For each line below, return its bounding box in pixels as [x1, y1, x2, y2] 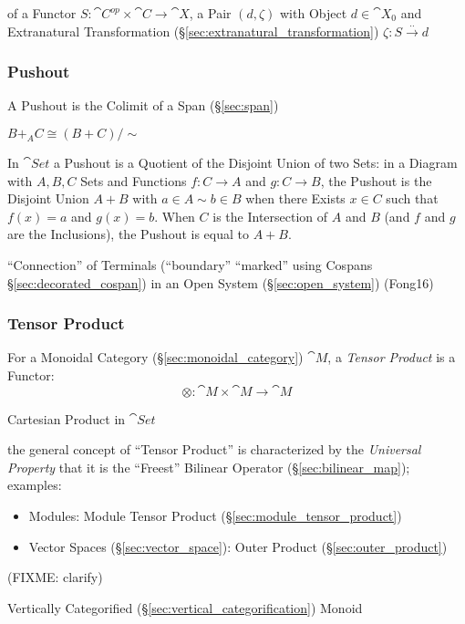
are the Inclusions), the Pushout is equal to [7, 224, 249, 244]
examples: [7, 475, 62, 494]
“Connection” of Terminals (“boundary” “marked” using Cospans [7, 255, 373, 274]
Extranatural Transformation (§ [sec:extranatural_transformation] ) [7, 21, 379, 40]
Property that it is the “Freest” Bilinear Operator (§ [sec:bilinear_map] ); [7, 457, 410, 476]
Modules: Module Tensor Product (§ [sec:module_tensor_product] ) [28, 505, 402, 525]
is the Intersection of [212, 206, 328, 225]
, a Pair [189, 4, 232, 22]
